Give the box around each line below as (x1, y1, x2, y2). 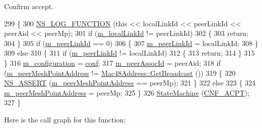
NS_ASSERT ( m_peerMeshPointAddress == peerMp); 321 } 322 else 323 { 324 (4, 77, 256, 88)
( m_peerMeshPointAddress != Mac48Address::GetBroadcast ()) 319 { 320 (4, 67, 236, 78)
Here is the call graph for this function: (4, 114, 126, 124)
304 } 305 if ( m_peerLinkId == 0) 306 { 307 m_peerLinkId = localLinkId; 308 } (4, 37, 258, 48)
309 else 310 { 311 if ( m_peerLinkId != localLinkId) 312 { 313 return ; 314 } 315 (4, 48, 255, 58)
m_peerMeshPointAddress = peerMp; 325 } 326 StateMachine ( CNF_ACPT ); (4, 87, 250, 98)
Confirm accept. (4, 1, 54, 11)
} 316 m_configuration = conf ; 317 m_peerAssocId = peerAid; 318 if (4, 57, 221, 68)
